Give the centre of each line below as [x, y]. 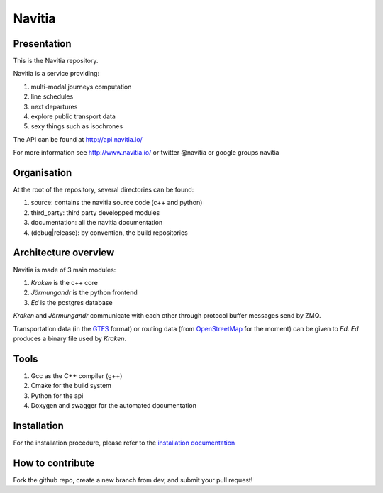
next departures [54, 106]
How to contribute [54, 463]
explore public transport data [73, 116]
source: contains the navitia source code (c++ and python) [117, 203]
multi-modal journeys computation [81, 87]
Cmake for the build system [71, 386]
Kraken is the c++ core [65, 282]
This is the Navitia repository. [56, 61]
